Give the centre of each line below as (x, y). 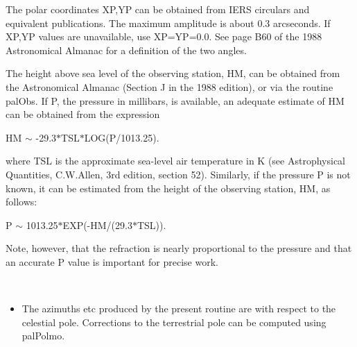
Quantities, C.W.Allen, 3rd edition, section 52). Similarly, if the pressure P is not (178, 174)
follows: (21, 202)
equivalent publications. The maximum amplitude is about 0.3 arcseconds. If (168, 23)
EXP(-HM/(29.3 (97, 225)
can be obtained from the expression (83, 114)
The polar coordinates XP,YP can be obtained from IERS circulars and (158, 9)
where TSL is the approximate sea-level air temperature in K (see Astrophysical (175, 161)
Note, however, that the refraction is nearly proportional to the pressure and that (179, 248)
